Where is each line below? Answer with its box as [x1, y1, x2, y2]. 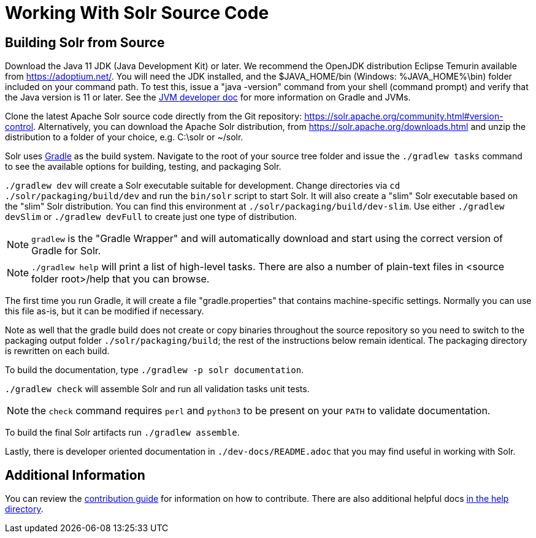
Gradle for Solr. [31, 244, 101, 257]
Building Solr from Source [5, 34, 165, 50]
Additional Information [5, 467, 145, 483]
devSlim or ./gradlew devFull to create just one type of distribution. [5, 211, 297, 222]
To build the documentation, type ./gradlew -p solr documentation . [5, 365, 304, 376]
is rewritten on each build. [5, 346, 110, 357]
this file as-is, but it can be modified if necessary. [5, 306, 204, 317]
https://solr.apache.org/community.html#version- [304, 111, 503, 122]
